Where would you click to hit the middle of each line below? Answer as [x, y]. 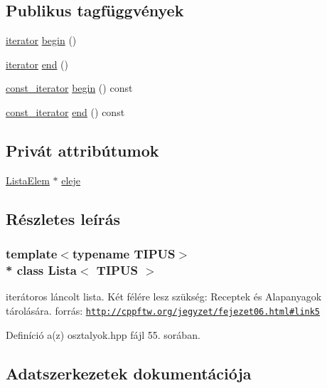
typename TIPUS [124, 254]
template [32, 254]
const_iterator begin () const [69, 88]
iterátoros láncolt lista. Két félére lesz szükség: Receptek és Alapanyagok [164, 297]
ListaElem [28, 180]
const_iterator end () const [65, 111]
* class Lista [41, 270]
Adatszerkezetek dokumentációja [129, 373]
